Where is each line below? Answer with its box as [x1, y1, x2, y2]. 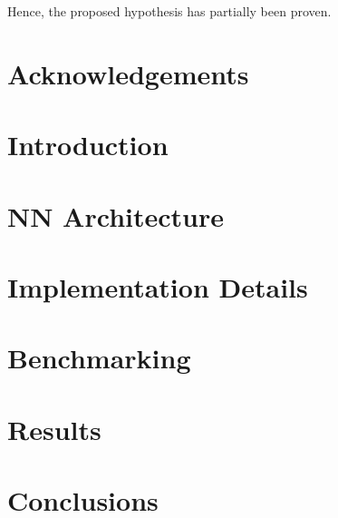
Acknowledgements [7, 54, 249, 92]
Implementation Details [7, 268, 308, 305]
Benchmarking [7, 339, 191, 376]
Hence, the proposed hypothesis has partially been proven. [7, 2, 332, 20]
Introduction [7, 126, 169, 163]
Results [7, 410, 101, 447]
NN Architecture [7, 197, 224, 234]
